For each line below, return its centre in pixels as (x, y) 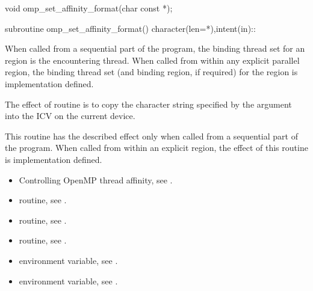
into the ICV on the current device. (70, 116)
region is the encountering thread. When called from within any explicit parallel (152, 60)
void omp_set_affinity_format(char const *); (89, 8)
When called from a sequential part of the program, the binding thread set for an (155, 48)
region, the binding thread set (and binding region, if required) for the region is (151, 72)
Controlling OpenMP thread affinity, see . (96, 179)
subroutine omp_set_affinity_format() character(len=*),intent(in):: (130, 28)
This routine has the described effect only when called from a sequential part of (151, 136)
